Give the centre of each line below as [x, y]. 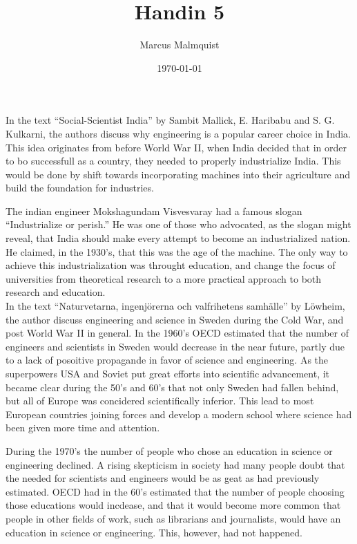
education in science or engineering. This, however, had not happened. [154, 532]
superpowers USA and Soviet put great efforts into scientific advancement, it [168, 373]
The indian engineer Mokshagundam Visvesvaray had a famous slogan [154, 210]
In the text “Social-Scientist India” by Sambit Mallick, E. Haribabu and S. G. [170, 120]
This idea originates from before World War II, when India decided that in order [176, 147]
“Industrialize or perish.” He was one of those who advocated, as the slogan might [178, 224]
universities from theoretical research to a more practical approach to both [164, 278]
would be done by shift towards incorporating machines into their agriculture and [178, 174]
